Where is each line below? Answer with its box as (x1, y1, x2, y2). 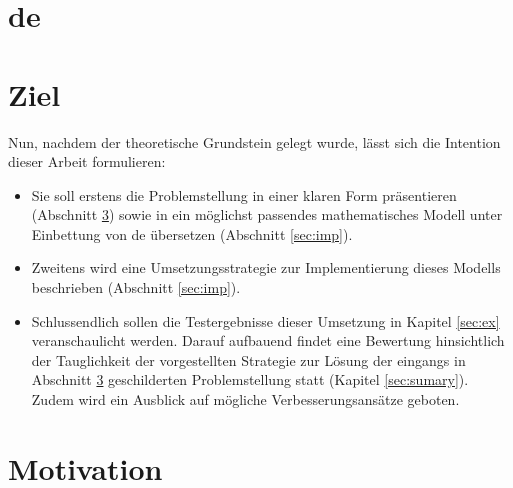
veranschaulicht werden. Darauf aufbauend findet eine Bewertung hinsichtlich (31, 330, 505, 351)
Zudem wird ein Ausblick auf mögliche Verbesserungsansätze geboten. (31, 389, 460, 410)
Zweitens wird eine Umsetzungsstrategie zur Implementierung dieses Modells (31, 257, 501, 278)
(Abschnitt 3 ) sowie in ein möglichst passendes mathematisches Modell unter (31, 204, 503, 225)
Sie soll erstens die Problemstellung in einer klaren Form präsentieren (31, 184, 457, 205)
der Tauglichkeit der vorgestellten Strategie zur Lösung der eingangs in (31, 349, 466, 370)
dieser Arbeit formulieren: (8, 151, 166, 172)
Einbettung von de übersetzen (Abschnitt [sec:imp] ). (31, 223, 353, 244)
